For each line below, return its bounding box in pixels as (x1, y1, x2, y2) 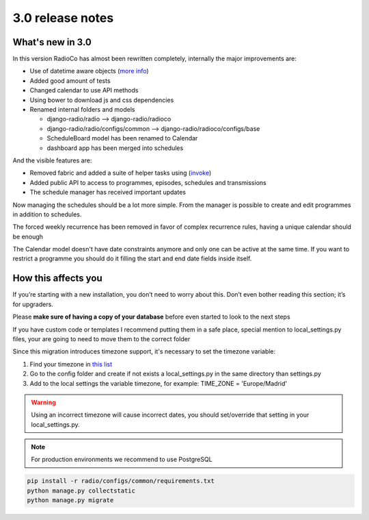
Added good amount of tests (29, 76, 111, 85)
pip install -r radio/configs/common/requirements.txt (27, 477, 215, 485)
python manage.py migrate (27, 497, 114, 504)
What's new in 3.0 (12, 36, 92, 48)
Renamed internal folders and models (29, 106, 135, 114)
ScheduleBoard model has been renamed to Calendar (46, 134, 198, 143)
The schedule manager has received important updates (29, 188, 186, 197)
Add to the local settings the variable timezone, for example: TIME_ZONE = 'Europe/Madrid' (29, 379, 287, 387)
